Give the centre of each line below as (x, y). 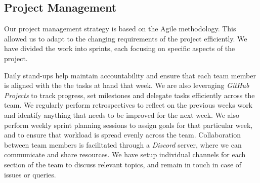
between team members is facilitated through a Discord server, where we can (123, 144)
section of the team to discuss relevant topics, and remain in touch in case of (123, 164)
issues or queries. (30, 174)
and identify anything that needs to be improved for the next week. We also (122, 115)
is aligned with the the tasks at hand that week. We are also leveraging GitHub (127, 85)
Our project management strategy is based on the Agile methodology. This (120, 29)
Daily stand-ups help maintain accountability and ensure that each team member (130, 75)
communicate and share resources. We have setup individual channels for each (125, 154)
